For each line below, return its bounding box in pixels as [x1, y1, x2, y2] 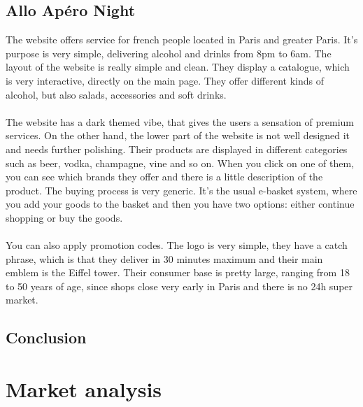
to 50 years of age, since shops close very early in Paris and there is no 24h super [6, 278, 353, 293]
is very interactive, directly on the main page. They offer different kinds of [6, 73, 324, 87]
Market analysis [6, 375, 162, 404]
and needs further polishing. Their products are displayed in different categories [6, 141, 348, 156]
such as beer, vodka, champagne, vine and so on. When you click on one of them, [6, 155, 355, 170]
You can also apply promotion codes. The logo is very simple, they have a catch [6, 238, 348, 252]
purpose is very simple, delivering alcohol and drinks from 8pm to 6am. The [6, 45, 332, 60]
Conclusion [6, 327, 87, 348]
